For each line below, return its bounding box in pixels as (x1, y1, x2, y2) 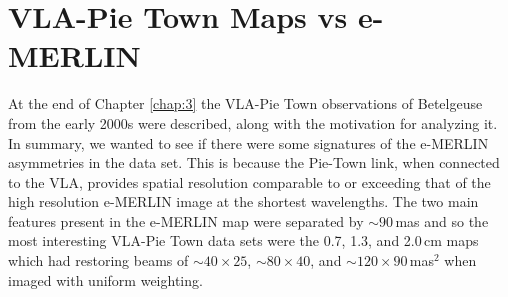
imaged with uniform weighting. (8, 269, 203, 290)
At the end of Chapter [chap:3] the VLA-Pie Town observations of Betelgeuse (8, 93, 483, 114)
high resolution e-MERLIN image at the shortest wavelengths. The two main (8, 191, 479, 212)
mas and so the (395, 210, 489, 231)
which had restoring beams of (8, 250, 189, 271)
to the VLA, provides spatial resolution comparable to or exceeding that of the (8, 171, 491, 192)
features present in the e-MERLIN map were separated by (8, 210, 364, 231)
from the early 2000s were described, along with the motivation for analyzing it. (8, 112, 498, 133)
